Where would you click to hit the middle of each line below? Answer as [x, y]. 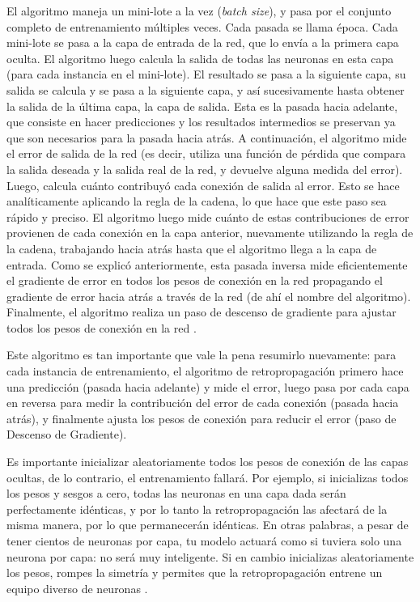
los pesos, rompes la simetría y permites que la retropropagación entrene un [195, 572]
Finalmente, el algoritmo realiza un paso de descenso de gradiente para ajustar [202, 312]
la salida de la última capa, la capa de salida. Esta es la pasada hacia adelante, [202, 106]
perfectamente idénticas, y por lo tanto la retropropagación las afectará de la [197, 509]
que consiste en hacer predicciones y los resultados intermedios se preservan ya [201, 122]
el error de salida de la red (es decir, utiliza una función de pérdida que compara [206, 153]
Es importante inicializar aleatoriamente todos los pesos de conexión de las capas [208, 462]
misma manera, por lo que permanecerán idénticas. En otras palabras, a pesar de [208, 525]
